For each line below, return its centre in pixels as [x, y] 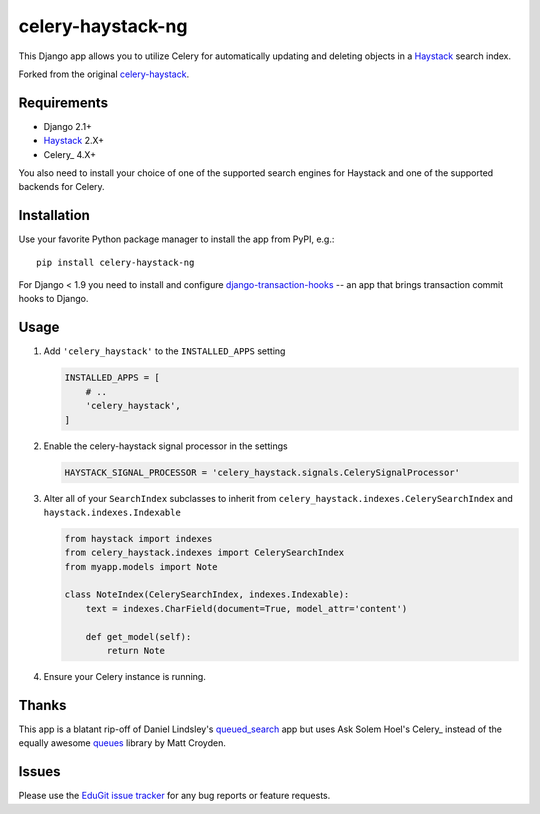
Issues [39, 771]
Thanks [42, 705]
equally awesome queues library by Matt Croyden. [122, 743]
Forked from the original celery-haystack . [104, 74]
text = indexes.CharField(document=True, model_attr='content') [246, 608]
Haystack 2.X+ [74, 141]
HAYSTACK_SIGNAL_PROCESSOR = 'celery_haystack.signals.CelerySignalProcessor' [262, 472]
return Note [135, 650]
